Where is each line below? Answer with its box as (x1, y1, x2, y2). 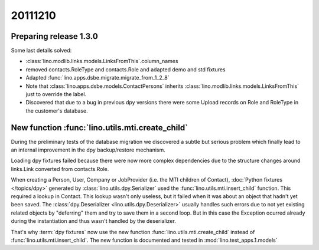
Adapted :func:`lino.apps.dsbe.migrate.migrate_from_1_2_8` (25, 74, 170, 81)
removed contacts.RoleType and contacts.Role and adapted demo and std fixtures (25, 65, 226, 73)
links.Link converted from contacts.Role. (11, 165, 109, 172)
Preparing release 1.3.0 (11, 31, 99, 41)
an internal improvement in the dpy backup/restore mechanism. (11, 146, 165, 153)
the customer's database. (25, 107, 88, 114)
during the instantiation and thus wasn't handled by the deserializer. (11, 218, 177, 225)
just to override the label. (25, 91, 87, 98)
